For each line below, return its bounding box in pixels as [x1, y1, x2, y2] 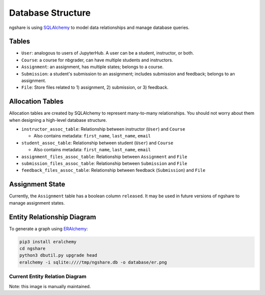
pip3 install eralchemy [19, 239, 77, 244]
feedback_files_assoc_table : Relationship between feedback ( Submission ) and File [21, 167, 206, 173]
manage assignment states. [9, 200, 65, 206]
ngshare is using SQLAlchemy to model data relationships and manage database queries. [9, 25, 190, 30]
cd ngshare [19, 246, 46, 251]
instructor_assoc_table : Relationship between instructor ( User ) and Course [21, 126, 185, 132]
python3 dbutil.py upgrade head [19, 253, 98, 258]
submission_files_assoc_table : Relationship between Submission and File [21, 161, 187, 166]
